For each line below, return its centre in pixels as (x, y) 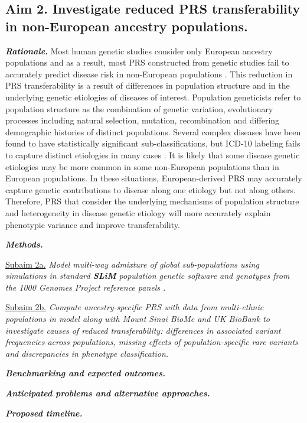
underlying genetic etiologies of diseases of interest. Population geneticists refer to (153, 97)
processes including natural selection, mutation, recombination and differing (143, 120)
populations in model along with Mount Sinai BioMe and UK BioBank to (138, 319)
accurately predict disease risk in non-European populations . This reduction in (149, 74)
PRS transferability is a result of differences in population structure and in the (148, 85)
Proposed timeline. (44, 413)
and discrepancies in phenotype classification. (87, 353)
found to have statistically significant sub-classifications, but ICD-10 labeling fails (153, 143)
